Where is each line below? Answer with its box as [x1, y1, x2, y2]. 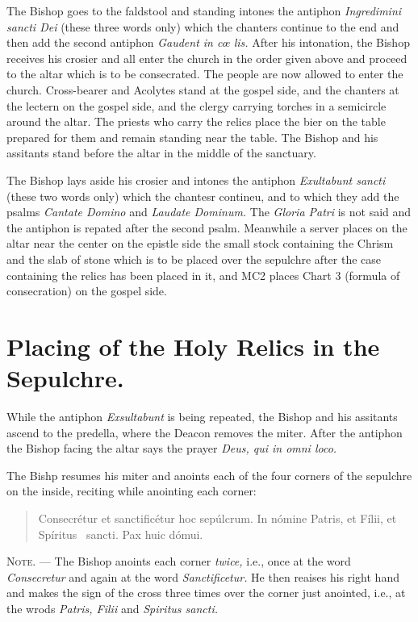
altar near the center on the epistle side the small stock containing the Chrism [6, 235, 394, 252]
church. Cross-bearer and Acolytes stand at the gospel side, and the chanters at [6, 81, 399, 98]
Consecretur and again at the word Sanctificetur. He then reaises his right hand [6, 568, 399, 585]
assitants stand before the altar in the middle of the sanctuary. [6, 144, 316, 161]
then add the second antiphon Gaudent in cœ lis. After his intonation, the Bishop [6, 34, 410, 51]
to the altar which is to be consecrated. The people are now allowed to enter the [6, 65, 403, 82]
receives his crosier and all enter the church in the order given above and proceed [6, 49, 408, 66]
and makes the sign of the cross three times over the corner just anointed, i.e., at [6, 584, 406, 601]
